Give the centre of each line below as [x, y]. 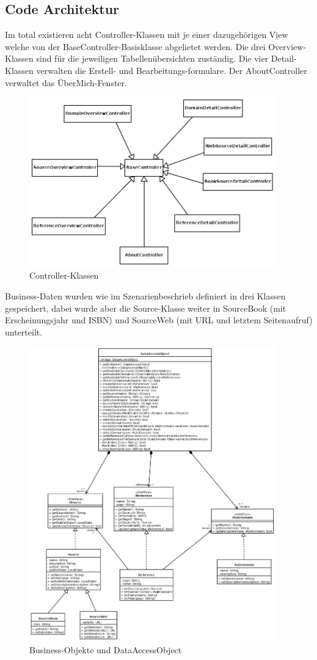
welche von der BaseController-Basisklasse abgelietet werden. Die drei [135, 46]
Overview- [287, 46]
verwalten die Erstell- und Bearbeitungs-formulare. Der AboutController [172, 70]
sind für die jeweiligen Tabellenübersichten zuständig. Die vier [152, 58]
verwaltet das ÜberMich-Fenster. [66, 82]
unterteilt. [24, 332]
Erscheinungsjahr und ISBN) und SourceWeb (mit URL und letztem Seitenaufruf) [159, 320]
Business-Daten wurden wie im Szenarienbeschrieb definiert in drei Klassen [145, 295]
